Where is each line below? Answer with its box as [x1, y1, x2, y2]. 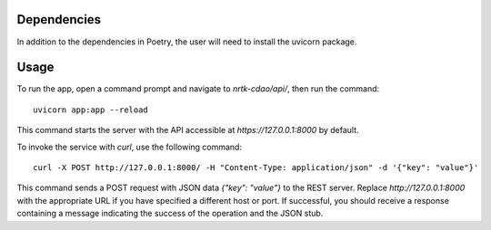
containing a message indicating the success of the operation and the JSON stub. [16, 208, 324, 219]
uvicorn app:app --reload [33, 104, 149, 115]
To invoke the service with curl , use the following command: [16, 141, 243, 152]
